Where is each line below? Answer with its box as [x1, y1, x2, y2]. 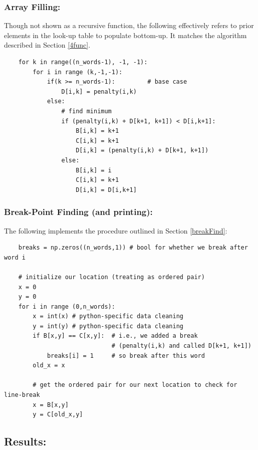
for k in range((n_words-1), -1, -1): [18, 59, 148, 66]
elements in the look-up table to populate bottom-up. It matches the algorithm [4, 30, 247, 40]
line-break [4, 391, 40, 399]
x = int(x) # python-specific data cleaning [33, 313, 183, 320]
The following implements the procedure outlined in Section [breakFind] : [4, 225, 227, 236]
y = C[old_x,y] [33, 411, 83, 418]
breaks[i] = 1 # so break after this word [47, 352, 205, 359]
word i [4, 254, 26, 261]
